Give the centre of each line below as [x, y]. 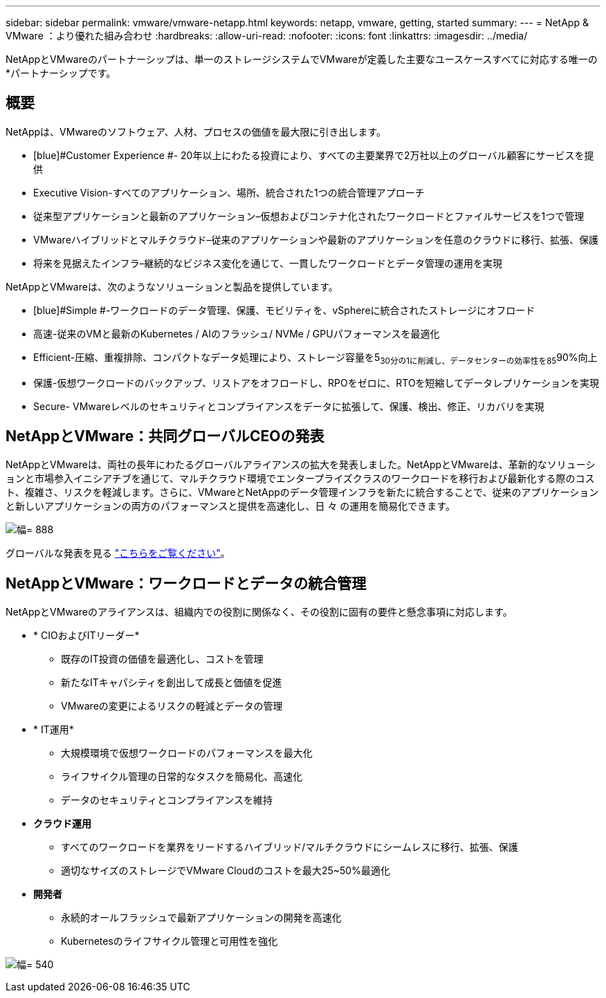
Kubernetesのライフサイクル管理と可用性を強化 [169, 941]
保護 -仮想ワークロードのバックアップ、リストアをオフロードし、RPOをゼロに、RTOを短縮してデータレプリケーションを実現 [316, 382]
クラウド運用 [62, 824]
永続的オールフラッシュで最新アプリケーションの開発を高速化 [201, 918]
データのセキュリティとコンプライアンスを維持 [167, 800]
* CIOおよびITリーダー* [86, 636]
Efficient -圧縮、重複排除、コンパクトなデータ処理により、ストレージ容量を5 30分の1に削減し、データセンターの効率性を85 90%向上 [315, 358]
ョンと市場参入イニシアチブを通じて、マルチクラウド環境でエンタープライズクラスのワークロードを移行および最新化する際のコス [300, 479]
